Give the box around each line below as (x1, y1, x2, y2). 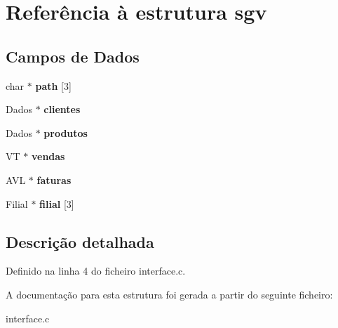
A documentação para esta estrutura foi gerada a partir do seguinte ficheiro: (6, 287, 333, 301)
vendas (31, 149, 65, 164)
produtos (43, 125, 88, 140)
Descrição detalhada (6, 230, 154, 252)
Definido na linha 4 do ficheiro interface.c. (6, 263, 186, 278)
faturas (36, 172, 72, 187)
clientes (43, 102, 81, 117)
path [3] (35, 78, 72, 93)
